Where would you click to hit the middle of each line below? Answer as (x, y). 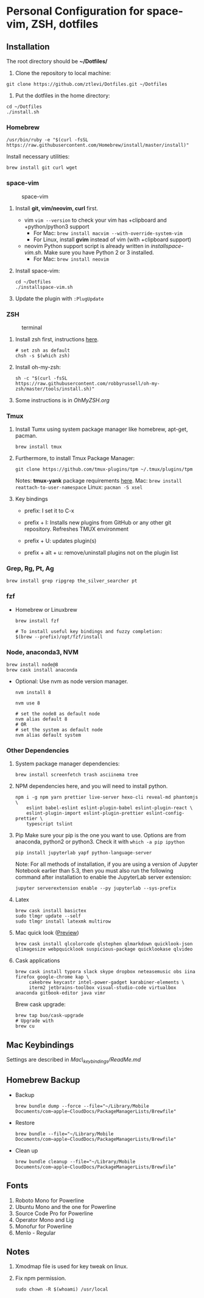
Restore (25, 1122)
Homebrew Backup (43, 1080)
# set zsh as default (42, 350)
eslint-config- (165, 814)
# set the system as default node (59, 730)
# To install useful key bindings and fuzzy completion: (89, 631)
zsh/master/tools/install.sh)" (55, 389)
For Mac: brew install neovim (71, 259)
